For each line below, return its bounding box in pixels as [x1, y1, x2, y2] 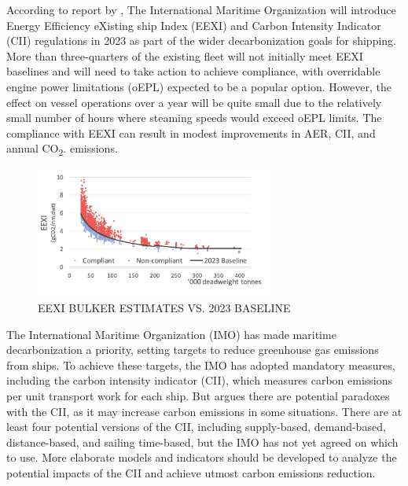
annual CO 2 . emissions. [6, 140, 118, 159]
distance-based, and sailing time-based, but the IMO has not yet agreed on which [6, 433, 399, 450]
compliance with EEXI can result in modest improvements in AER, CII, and [6, 124, 376, 141]
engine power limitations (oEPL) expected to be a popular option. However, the [6, 78, 392, 94]
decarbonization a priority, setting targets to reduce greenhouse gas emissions [6, 341, 379, 358]
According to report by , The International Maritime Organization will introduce [6, 2, 396, 17]
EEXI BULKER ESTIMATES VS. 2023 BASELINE [38, 300, 291, 316]
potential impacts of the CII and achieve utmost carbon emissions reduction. [6, 464, 376, 480]
